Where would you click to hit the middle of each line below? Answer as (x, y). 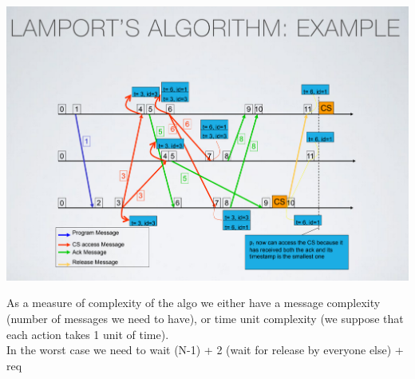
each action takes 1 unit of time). (88, 334)
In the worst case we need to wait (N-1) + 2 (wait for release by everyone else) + (205, 350)
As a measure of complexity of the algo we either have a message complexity (194, 303)
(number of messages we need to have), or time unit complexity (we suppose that (205, 319)
